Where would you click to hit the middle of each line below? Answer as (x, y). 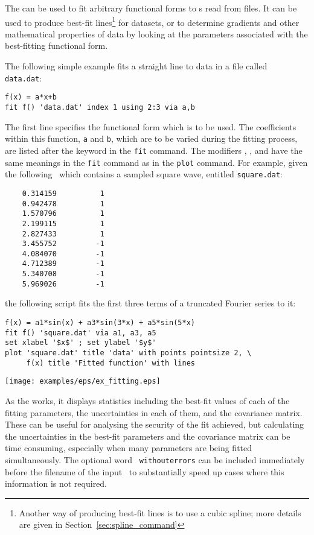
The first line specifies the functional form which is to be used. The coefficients (151, 126)
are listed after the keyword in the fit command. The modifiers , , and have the (154, 150)
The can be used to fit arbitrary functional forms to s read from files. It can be (151, 8)
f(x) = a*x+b (31, 97)
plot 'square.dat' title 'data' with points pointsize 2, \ (128, 353)
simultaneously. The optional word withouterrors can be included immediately (155, 459)
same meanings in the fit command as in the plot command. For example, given (156, 162)
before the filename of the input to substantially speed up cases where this (145, 471)
